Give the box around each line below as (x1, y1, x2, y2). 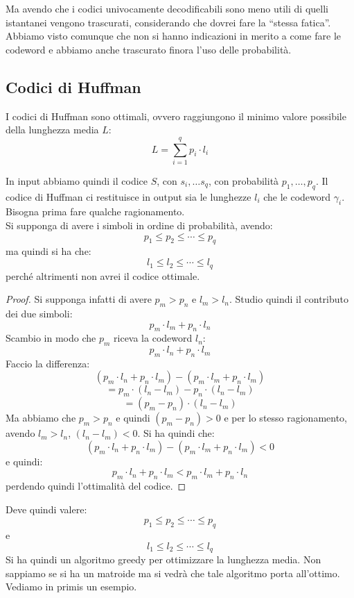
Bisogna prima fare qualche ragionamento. (6, 204, 185, 219)
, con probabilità (208, 173, 279, 188)
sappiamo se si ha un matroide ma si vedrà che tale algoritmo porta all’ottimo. (6, 565, 340, 580)
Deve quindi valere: (6, 501, 87, 516)
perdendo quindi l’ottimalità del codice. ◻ (6, 479, 186, 493)
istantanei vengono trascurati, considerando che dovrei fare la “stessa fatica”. (6, 15, 331, 29)
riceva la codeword (114, 331, 193, 345)
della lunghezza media (6, 122, 99, 137)
